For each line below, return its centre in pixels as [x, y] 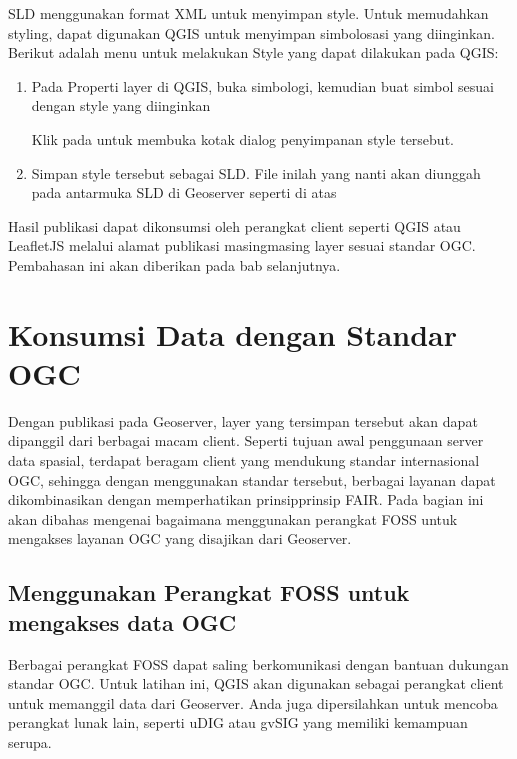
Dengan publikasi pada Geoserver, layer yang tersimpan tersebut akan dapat [243, 420]
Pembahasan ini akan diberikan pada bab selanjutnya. [174, 264]
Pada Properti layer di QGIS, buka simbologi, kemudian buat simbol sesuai [262, 85]
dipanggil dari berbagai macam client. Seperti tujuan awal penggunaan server [246, 440]
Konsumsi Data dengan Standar [233, 333]
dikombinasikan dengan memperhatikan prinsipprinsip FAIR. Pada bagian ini [246, 499]
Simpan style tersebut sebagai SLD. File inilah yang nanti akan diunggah [256, 172]
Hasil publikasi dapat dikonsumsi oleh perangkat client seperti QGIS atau [234, 225]
